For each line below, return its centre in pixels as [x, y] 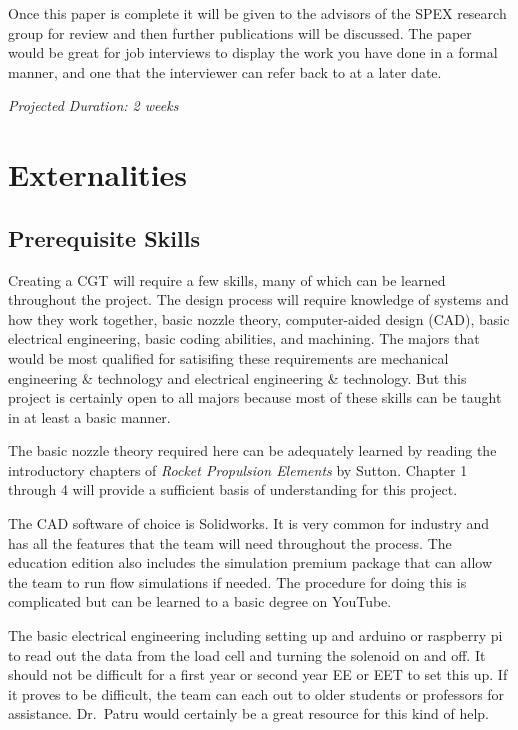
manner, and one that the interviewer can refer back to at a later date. [225, 71]
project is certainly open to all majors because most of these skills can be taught [255, 397]
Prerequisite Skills [104, 237]
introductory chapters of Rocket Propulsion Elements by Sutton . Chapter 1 [238, 469]
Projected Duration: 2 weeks [93, 105]
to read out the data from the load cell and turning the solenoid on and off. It [247, 654]
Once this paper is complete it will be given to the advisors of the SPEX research [257, 13]
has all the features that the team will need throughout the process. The [230, 542]
